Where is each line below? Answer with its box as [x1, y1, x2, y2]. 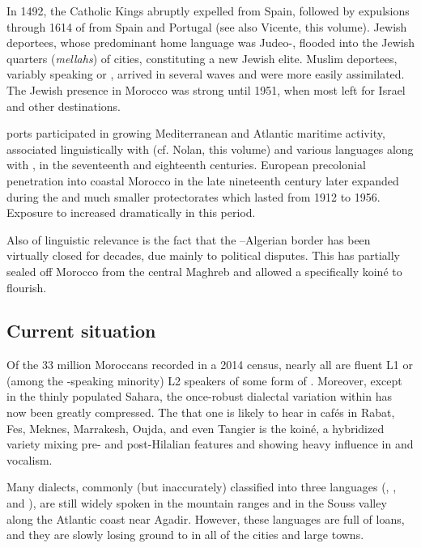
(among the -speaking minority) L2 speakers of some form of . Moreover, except [6, 372, 402, 389]
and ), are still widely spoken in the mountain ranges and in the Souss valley [6, 495, 387, 512]
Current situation [6, 318, 156, 343]
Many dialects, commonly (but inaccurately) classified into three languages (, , [6, 478, 397, 495]
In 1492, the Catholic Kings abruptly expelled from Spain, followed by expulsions [6, 2, 410, 19]
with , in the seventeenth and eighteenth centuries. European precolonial [6, 156, 366, 173]
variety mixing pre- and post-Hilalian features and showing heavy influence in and [6, 435, 414, 452]
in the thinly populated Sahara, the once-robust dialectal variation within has [6, 388, 392, 405]
